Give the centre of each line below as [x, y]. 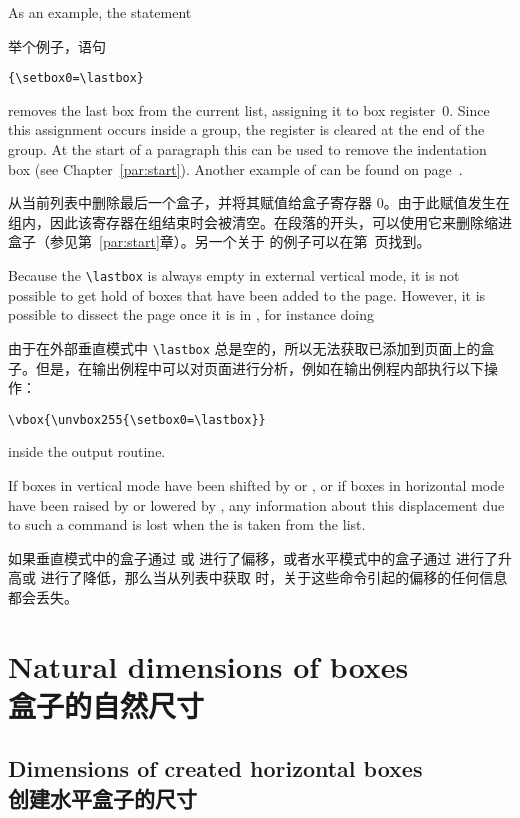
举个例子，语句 [57, 45]
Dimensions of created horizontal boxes [215, 768]
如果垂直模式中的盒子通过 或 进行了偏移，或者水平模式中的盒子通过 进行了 [253, 557]
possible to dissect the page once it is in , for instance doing [191, 314]
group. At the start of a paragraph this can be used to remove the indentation [247, 149]
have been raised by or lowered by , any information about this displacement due [256, 504]
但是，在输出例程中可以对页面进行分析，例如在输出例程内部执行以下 [259, 367]
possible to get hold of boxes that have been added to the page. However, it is [247, 294]
